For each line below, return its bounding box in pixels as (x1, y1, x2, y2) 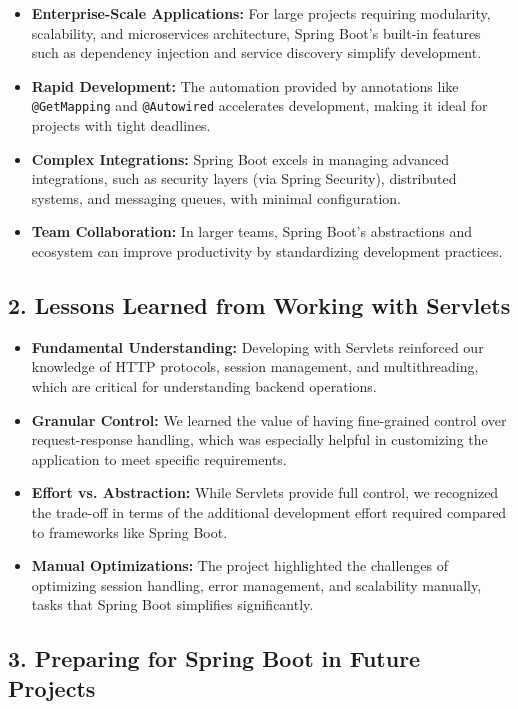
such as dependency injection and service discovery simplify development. (31, 42, 482, 63)
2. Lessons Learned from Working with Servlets (8, 289, 511, 320)
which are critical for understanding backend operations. (31, 375, 377, 396)
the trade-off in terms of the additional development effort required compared (31, 501, 507, 522)
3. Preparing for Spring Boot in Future (8, 643, 421, 674)
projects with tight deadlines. (31, 115, 211, 136)
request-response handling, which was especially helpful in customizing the (31, 429, 488, 450)
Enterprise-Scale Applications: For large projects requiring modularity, (31, 3, 491, 23)
